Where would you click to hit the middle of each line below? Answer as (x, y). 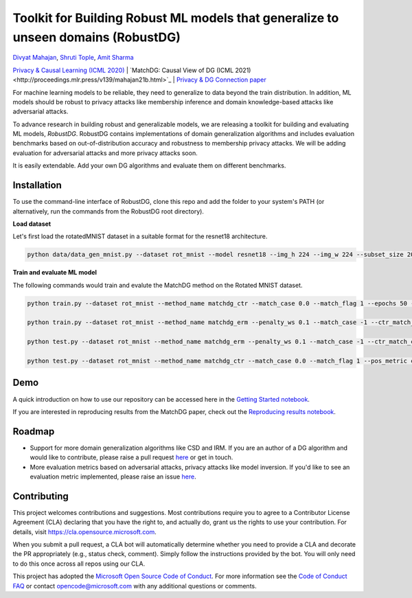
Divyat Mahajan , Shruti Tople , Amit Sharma (73, 58)
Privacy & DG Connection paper (221, 80)
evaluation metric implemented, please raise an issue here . (113, 476)
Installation (37, 185)
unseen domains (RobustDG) (97, 37)
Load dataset (32, 224)
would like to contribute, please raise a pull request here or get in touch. (131, 457)
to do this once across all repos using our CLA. (79, 564)
